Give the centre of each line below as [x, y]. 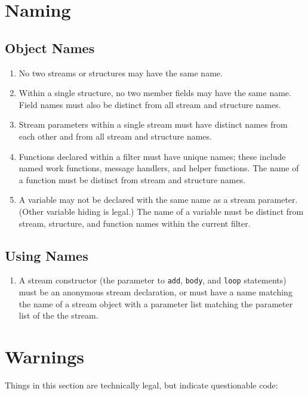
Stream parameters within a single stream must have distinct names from [153, 124]
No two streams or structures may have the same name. [121, 72]
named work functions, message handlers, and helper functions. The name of [159, 168]
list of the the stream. [58, 315]
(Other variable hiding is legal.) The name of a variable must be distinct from [161, 211]
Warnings [45, 356]
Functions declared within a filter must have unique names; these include [152, 156]
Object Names [50, 47]
